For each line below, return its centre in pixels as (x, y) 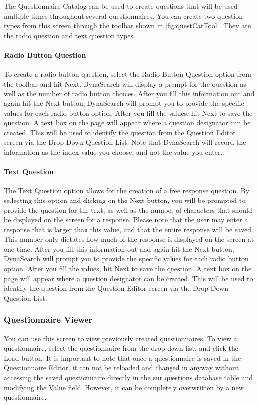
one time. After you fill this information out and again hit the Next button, (119, 249)
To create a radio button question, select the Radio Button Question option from (128, 74)
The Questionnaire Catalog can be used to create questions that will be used (121, 6)
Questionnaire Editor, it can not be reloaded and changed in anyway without (122, 367)
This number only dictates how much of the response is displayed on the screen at (129, 239)
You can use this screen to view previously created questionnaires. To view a (121, 338)
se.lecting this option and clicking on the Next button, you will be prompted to (125, 200)
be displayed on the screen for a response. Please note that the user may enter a (126, 220)
